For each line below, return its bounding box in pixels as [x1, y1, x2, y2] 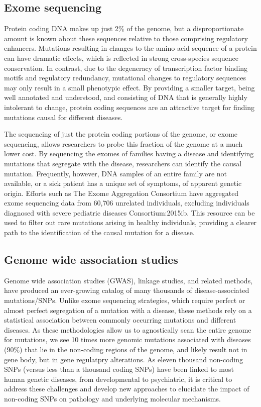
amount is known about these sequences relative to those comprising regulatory [4, 33, 248, 43]
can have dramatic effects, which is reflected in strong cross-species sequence [4, 52, 238, 63]
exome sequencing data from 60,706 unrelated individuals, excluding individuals [4, 197, 249, 208]
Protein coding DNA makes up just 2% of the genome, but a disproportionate [4, 23, 244, 34]
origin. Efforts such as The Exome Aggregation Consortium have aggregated [4, 187, 239, 198]
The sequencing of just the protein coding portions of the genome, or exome [4, 129, 238, 139]
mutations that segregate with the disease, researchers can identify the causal [4, 158, 242, 168]
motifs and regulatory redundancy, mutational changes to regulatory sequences [4, 72, 246, 83]
